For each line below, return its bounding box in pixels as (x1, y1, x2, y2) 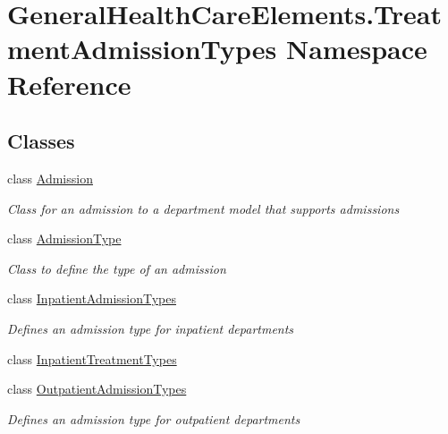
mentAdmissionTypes (7, 30, 277, 67)
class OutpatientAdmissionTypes (7, 379, 187, 398)
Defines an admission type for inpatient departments (7, 319, 294, 337)
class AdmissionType (7, 229, 122, 248)
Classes (7, 127, 75, 155)
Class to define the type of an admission (7, 259, 226, 277)
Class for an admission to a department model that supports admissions (7, 199, 400, 217)
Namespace (286, 30, 427, 67)
